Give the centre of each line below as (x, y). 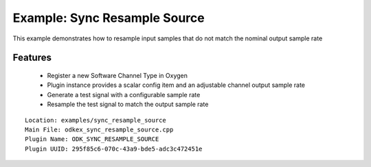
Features (32, 58)
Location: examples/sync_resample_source (95, 120)
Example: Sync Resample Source (109, 18)
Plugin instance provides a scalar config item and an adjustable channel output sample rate (176, 85)
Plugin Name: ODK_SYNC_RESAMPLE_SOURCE (92, 139)
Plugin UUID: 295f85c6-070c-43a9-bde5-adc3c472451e (114, 149)
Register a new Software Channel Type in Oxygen (117, 75)
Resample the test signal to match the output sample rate (128, 104)
